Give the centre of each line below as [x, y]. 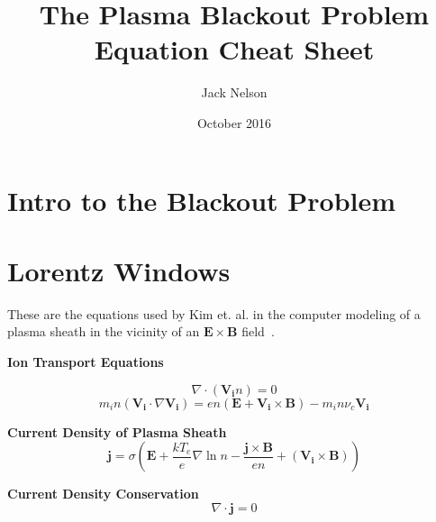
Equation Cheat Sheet [234, 49]
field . [258, 331]
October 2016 [234, 122]
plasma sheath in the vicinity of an [104, 331]
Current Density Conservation [103, 494]
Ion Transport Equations [86, 362]
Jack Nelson [234, 92]
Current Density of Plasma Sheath [117, 431]
